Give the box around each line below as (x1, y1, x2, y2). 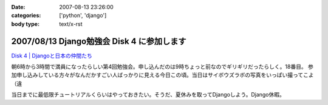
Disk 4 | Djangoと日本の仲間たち (11, 52, 92, 59)
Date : (11, 4, 26, 10)
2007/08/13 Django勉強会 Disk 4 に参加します (11, 36, 186, 46)
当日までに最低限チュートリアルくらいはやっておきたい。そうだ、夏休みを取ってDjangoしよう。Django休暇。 (11, 91, 285, 98)
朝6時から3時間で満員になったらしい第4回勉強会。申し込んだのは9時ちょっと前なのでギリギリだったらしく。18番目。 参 (11, 63, 314, 71)
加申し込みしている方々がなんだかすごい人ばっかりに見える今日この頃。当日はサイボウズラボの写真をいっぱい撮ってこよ (11, 71, 314, 78)
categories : (11, 12, 41, 19)
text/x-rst (59, 20, 83, 27)
